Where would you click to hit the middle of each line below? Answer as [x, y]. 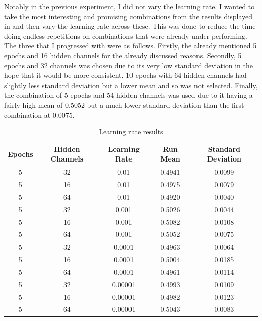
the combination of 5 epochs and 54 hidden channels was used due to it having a [128, 95]
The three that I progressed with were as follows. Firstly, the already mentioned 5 [130, 46]
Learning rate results [131, 132]
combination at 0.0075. [39, 114]
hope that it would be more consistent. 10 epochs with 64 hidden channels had [125, 75]
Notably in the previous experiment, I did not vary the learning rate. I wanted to [129, 6]
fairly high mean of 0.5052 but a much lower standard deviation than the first [124, 104]
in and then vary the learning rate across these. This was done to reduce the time [130, 26]
